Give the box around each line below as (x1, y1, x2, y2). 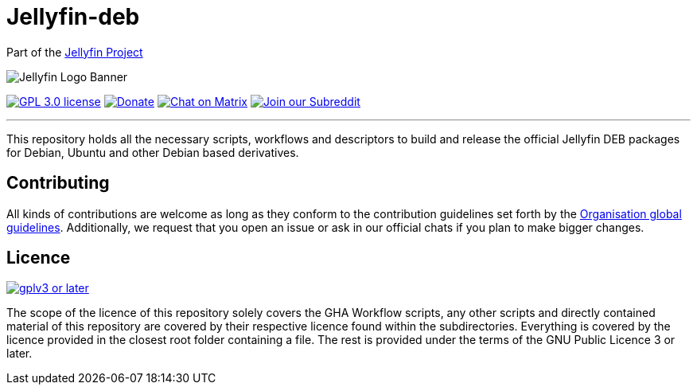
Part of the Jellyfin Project (6, 45, 143, 59)
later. (6, 346, 33, 361)
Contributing (6, 173, 110, 194)
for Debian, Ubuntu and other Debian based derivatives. (6, 145, 299, 159)
